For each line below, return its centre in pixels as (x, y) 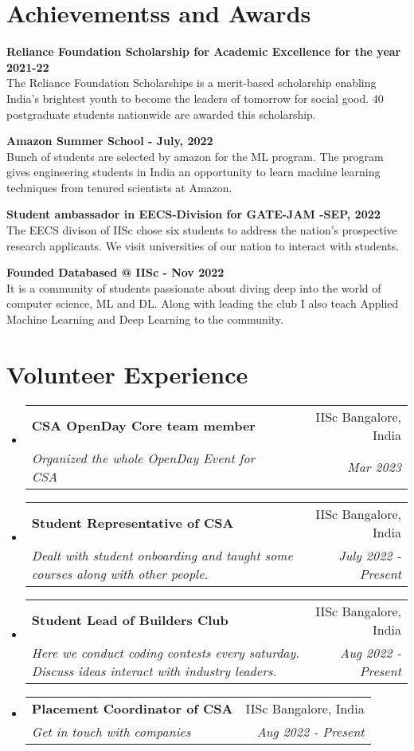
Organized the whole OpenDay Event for (143, 458)
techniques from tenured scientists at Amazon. (119, 187)
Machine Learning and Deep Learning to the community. (145, 319)
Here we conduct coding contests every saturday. (166, 652)
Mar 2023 (374, 467)
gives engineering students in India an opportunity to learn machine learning (193, 172)
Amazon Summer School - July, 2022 (110, 141)
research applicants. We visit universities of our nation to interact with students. (203, 245)
